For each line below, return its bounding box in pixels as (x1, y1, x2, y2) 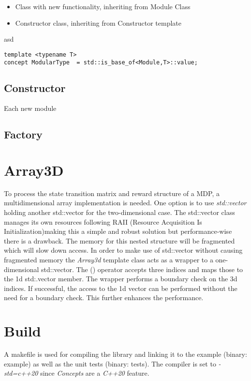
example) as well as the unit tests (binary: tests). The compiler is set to (4, 358, 216, 368)
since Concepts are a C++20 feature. (40, 368, 149, 378)
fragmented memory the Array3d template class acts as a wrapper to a (4, 254, 213, 264)
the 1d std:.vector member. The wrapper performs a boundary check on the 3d (4, 274, 237, 284)
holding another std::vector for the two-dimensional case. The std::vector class (4, 207, 235, 217)
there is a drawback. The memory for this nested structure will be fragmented (4, 235, 235, 245)
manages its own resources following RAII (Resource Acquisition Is (4, 216, 202, 227)
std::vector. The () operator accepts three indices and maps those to (41, 264, 243, 274)
